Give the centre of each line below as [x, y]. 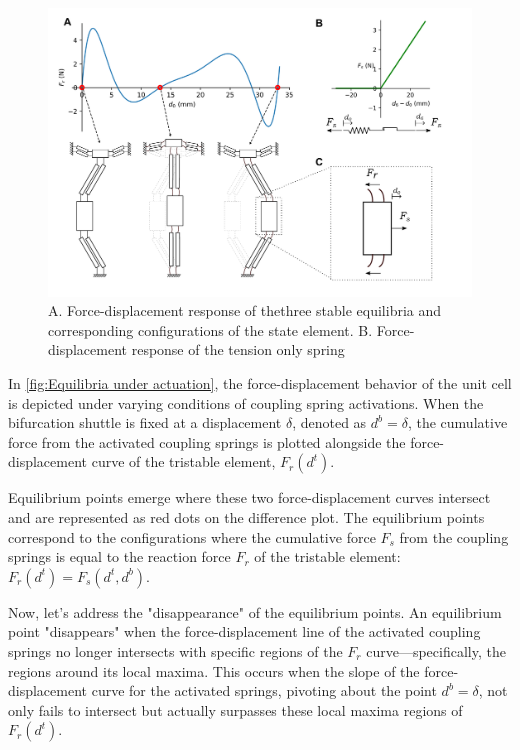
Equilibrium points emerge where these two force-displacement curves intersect [249, 497]
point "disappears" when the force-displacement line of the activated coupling [244, 631]
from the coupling [454, 536]
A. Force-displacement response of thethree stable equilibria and [245, 310]
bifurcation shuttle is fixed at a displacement [145, 422]
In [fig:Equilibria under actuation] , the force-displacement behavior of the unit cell [260, 382]
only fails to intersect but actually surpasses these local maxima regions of [235, 709]
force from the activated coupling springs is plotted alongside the [207, 441]
